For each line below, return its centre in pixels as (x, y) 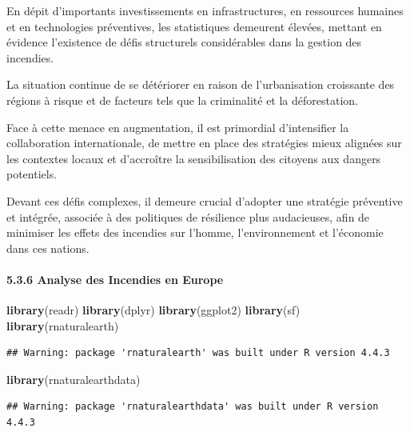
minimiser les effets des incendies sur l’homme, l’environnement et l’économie (195, 232)
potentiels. (32, 174)
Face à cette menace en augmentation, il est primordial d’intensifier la (178, 127)
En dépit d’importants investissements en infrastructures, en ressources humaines (205, 10)
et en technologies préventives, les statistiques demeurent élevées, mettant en (194, 26)
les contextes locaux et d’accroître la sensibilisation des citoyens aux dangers (194, 158)
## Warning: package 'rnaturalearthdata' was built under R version (193, 407)
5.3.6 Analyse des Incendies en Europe (115, 279)
